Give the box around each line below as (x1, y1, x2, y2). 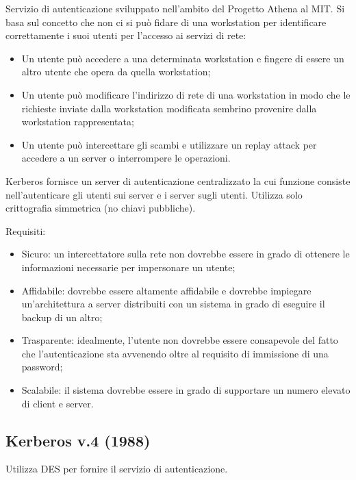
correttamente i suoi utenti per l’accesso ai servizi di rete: (5, 28, 246, 42)
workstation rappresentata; (21, 114, 134, 129)
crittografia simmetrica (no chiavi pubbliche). (5, 201, 196, 215)
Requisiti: (5, 223, 46, 238)
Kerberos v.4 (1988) (5, 429, 151, 451)
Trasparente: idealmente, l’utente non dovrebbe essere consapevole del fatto (21, 333, 338, 347)
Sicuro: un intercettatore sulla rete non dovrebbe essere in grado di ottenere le (21, 247, 350, 261)
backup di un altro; (21, 310, 103, 324)
